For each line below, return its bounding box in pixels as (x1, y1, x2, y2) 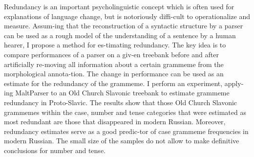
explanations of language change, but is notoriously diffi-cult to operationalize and (4, 11, 250, 21)
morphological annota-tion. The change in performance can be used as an (4, 68, 224, 79)
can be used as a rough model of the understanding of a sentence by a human (4, 30, 236, 40)
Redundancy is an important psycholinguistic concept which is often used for (4, 1, 234, 11)
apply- (224, 78, 244, 88)
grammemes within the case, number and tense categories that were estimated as (4, 107, 246, 117)
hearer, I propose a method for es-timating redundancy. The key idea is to (4, 40, 226, 50)
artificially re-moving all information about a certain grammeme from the (4, 59, 224, 69)
